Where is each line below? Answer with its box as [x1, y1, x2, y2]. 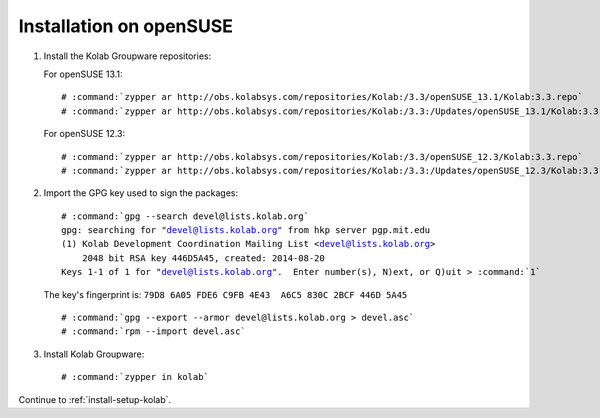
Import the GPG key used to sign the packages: [43, 187, 239, 199]
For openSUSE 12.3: [43, 128, 126, 140]
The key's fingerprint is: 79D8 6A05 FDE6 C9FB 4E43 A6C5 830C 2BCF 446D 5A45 [43, 288, 408, 300]
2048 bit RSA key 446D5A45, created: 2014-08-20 [81, 252, 325, 264]
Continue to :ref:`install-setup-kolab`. [18, 393, 172, 405]
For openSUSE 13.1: [43, 68, 124, 80]
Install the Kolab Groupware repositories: [43, 50, 212, 62]
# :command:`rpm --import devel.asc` [61, 326, 247, 337]
